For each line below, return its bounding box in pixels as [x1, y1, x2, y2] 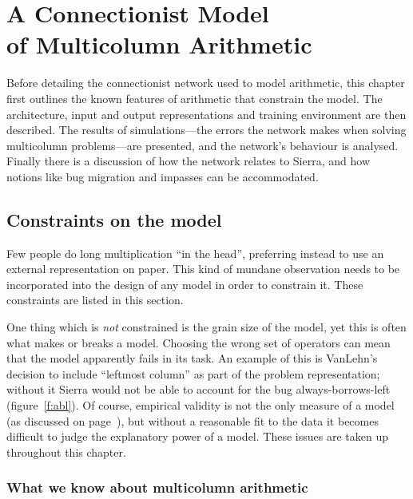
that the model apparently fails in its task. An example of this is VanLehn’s [6, 350, 378, 366]
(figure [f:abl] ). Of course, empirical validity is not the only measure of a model [6, 397, 395, 414]
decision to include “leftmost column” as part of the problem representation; [6, 365, 380, 382]
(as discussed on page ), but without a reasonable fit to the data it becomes [6, 412, 379, 429]
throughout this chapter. [6, 443, 126, 460]
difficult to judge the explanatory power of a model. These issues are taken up [6, 428, 388, 445]
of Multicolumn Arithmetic [6, 28, 312, 61]
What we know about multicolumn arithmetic [6, 477, 308, 497]
